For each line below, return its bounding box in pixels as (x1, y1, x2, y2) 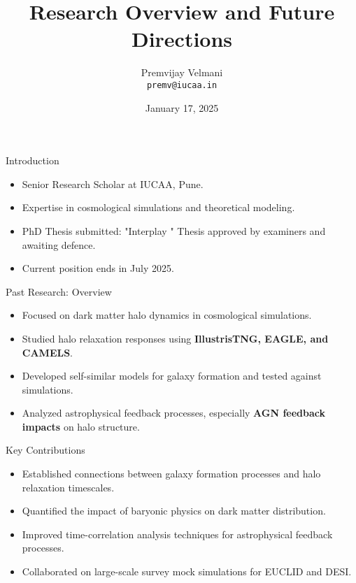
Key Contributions (6, 442, 85, 457)
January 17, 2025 (145, 100, 219, 115)
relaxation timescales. (22, 480, 115, 494)
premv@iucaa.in (146, 80, 218, 90)
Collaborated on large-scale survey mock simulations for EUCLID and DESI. (22, 564, 352, 579)
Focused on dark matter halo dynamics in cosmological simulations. (22, 308, 312, 322)
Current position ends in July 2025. (22, 261, 174, 275)
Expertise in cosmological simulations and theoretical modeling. (22, 200, 295, 215)
